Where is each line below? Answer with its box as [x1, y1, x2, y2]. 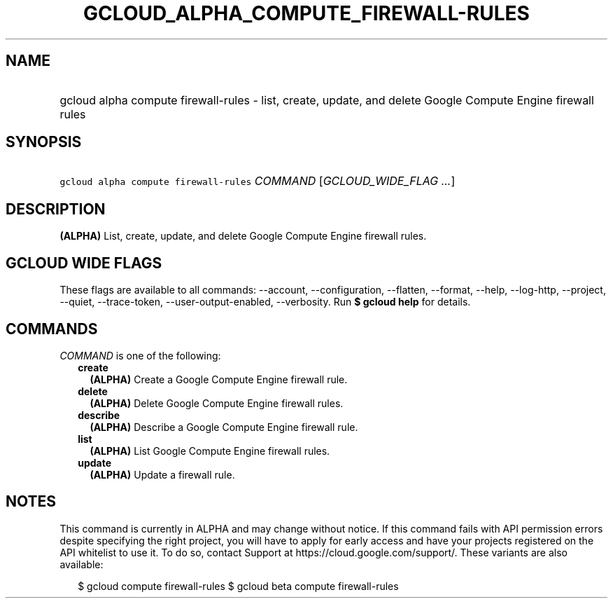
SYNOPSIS [6, 133, 82, 151]
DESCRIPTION [6, 200, 106, 218]
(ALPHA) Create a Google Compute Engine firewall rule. [90, 373, 348, 385]
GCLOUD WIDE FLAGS [6, 254, 162, 272]
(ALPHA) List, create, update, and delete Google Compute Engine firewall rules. [59, 230, 427, 242]
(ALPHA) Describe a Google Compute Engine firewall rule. [90, 420, 358, 433]
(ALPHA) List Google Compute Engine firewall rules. [90, 444, 330, 457]
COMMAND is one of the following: [59, 349, 221, 362]
